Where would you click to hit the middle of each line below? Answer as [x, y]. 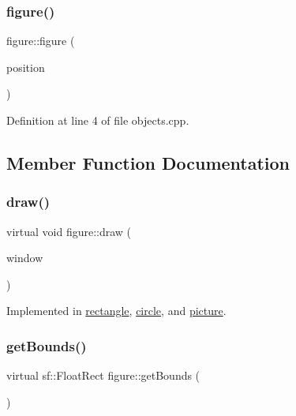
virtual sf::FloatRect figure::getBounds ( [103, 375]
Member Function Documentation [148, 162]
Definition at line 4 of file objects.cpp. [98, 120]
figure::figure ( [41, 41]
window [25, 258]
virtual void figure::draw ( [69, 231]
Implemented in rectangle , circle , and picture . [116, 311]
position [26, 67]
